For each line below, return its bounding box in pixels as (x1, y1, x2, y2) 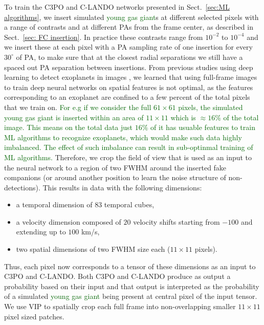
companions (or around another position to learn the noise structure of (4, 172, 226, 183)
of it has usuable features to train (150, 122, 255, 133)
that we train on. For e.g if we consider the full (4, 101, 151, 112)
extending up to (16, 226, 66, 237)
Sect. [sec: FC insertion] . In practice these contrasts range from (4, 31, 203, 42)
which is (170, 112, 196, 122)
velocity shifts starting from (133, 216, 220, 227)
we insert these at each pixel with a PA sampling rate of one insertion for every (4, 41, 253, 52)
